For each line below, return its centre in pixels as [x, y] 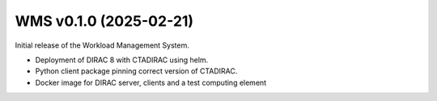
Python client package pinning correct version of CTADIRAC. [136, 71]
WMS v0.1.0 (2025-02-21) [104, 21]
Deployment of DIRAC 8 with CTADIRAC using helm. [122, 60]
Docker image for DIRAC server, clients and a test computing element [151, 82]
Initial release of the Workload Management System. [102, 45]
